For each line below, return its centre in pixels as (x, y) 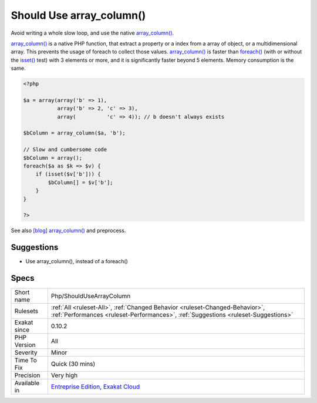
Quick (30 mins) (73, 364)
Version (25, 345)
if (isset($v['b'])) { (68, 174)
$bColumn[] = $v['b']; (81, 182)
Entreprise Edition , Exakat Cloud (95, 387)
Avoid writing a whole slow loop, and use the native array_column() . (92, 33)
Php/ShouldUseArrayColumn (91, 296)
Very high (64, 375)
